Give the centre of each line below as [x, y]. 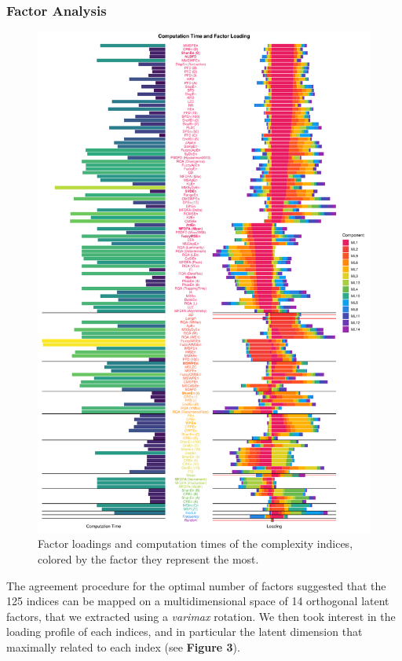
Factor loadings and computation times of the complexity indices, [196, 543]
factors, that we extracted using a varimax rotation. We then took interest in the [201, 616]
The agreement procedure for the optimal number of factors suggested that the [196, 585]
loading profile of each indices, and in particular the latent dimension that [185, 632]
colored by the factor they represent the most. [148, 559]
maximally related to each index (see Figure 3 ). [123, 646]
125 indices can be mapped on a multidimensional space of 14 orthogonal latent [198, 601]
